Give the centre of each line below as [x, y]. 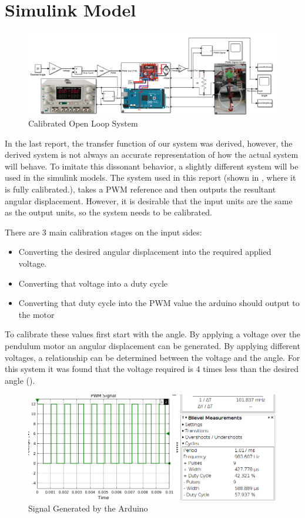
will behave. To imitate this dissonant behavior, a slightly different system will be [152, 166]
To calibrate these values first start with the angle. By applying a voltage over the [153, 334]
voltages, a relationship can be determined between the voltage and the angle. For [152, 357]
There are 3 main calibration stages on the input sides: [103, 232]
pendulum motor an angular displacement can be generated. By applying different [152, 345]
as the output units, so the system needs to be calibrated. [108, 212]
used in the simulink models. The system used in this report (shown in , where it [150, 177]
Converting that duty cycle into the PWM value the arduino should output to [159, 303]
